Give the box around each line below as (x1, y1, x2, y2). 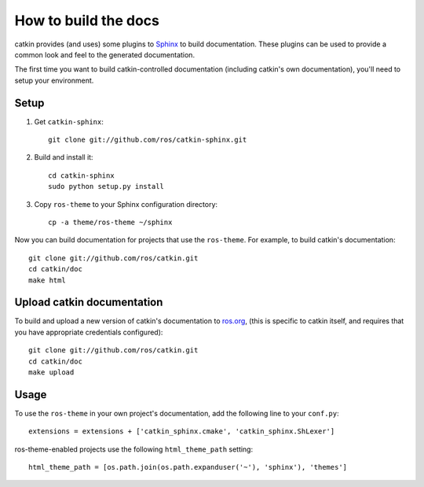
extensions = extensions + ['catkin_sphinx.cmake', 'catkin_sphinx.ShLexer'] (28, 427, 335, 436)
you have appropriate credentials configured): (14, 327, 163, 337)
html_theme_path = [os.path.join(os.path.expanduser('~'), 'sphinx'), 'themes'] (28, 463, 348, 472)
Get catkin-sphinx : (34, 116, 104, 126)
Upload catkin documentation (14, 296, 163, 309)
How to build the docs (14, 12, 160, 29)
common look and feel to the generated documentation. (14, 50, 196, 59)
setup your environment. (14, 76, 94, 85)
